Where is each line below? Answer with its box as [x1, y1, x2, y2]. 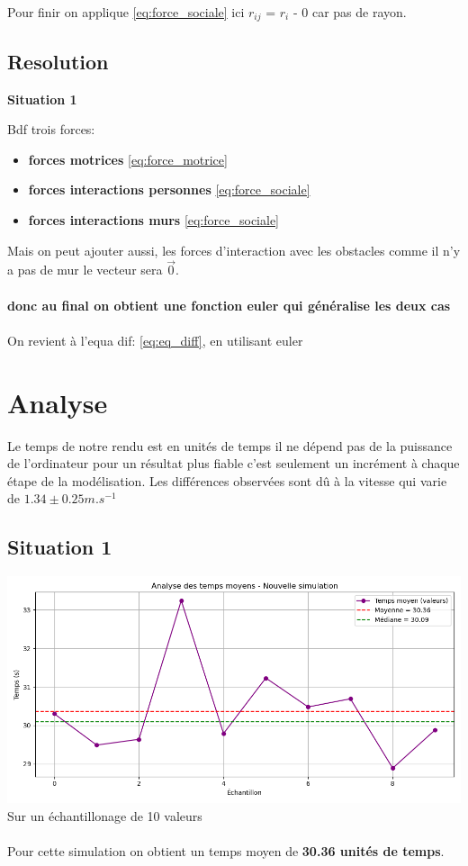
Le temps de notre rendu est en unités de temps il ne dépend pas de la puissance [7, 436, 453, 455]
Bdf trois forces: [7, 120, 95, 139]
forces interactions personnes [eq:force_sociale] [28, 180, 310, 199]
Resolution [7, 47, 109, 75]
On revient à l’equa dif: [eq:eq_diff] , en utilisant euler [7, 330, 303, 349]
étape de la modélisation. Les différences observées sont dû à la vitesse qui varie [7, 471, 447, 490]
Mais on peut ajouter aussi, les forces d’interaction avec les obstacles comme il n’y [7, 240, 461, 259]
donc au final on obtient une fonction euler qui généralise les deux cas [7, 295, 451, 314]
